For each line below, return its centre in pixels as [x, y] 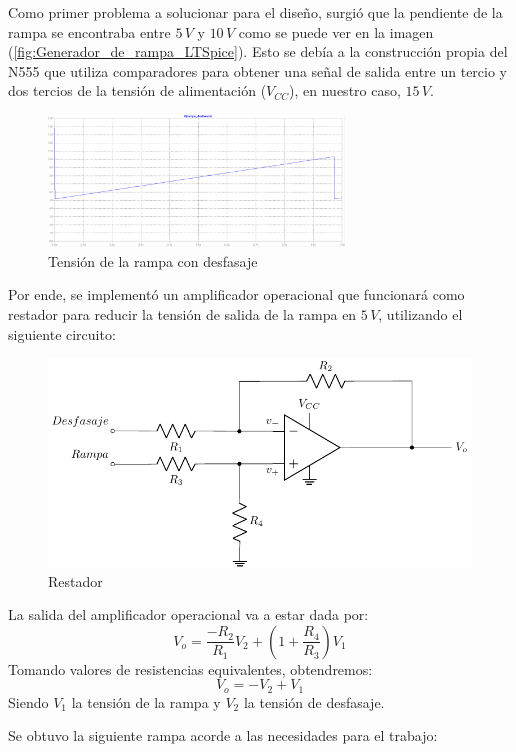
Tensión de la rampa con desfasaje [153, 260]
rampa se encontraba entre [89, 31]
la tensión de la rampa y [146, 701]
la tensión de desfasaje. [314, 701]
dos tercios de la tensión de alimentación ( [137, 90]
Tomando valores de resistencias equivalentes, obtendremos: [190, 668]
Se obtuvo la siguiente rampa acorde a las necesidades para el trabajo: [223, 735]
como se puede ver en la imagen [336, 31]
